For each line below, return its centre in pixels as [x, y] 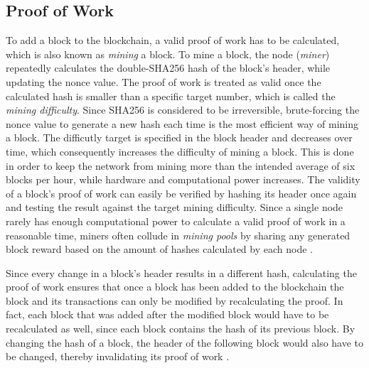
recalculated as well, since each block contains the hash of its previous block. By [181, 329]
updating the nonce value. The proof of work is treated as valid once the [164, 81]
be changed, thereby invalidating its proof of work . [118, 356]
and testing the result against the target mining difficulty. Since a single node [175, 207]
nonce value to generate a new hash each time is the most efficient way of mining [182, 123]
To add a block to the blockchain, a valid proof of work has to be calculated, [173, 40]
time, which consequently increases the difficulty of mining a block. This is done [180, 151]
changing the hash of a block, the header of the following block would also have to [185, 342]
